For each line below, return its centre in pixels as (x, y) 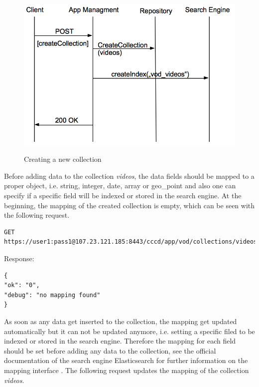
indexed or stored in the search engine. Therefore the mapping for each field (120, 341)
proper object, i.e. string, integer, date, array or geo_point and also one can (120, 186)
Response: (19, 258)
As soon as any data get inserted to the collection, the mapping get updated (121, 321)
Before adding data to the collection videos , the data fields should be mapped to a (129, 176)
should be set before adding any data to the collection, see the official (110, 350)
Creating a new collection (63, 159)
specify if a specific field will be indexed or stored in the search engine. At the (123, 195)
